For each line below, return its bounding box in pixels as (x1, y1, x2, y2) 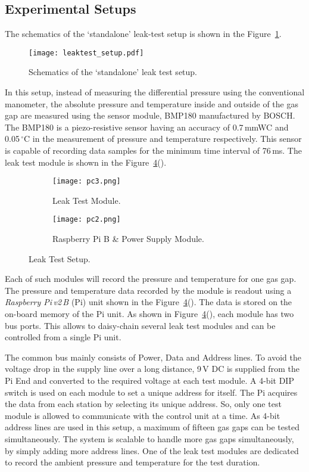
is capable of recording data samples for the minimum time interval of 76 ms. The (5, 144, 302, 157)
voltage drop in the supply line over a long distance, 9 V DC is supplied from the (5, 362, 299, 375)
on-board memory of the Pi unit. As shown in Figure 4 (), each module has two (5, 308, 294, 320)
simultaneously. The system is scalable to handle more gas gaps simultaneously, (5, 433, 294, 445)
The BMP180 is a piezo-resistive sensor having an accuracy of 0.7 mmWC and (5, 120, 289, 133)
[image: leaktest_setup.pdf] (29, 48, 144, 57)
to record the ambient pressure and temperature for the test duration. (5, 456, 260, 468)
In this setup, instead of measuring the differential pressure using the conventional (5, 86, 305, 98)
